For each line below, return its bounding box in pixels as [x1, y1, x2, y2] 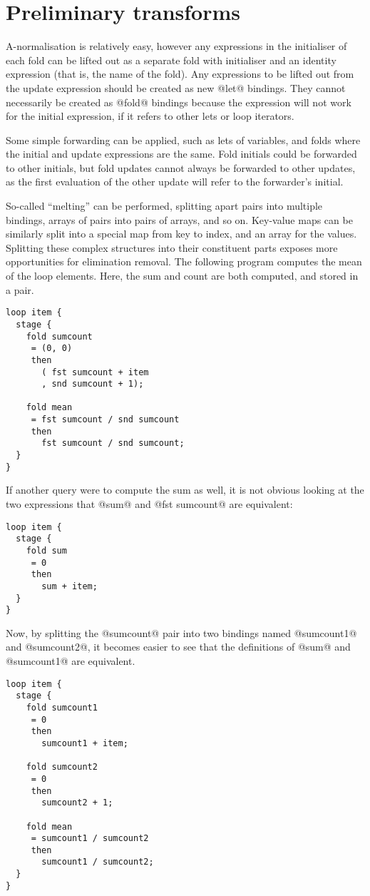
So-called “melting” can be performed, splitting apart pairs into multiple [6, 198, 323, 213]
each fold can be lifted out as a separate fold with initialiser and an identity [6, 52, 336, 67]
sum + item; [41, 581, 98, 591]
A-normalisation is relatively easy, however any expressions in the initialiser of [6, 39, 347, 54]
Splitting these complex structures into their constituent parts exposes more [6, 240, 338, 255]
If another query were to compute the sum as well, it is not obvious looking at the [6, 482, 364, 497]
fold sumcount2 [26, 762, 98, 773]
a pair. [6, 282, 34, 297]
